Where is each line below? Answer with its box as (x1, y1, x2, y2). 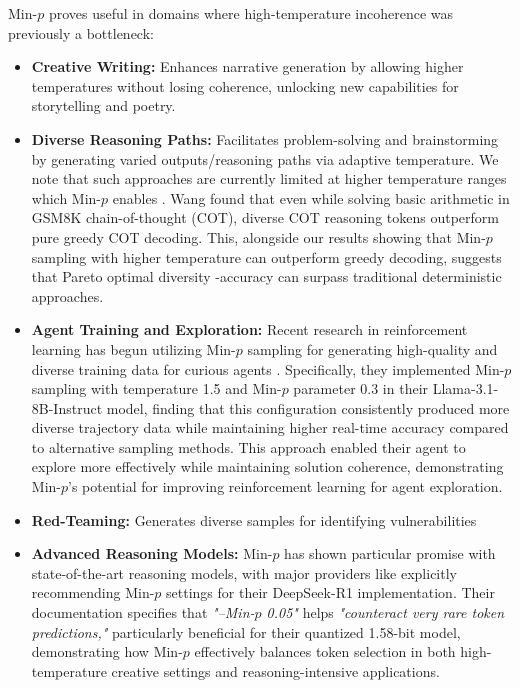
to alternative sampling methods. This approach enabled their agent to (31, 436, 466, 457)
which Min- (31, 187, 102, 208)
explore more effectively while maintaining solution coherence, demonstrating (31, 456, 504, 477)
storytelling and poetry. (31, 95, 176, 116)
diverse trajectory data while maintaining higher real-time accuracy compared (31, 417, 509, 438)
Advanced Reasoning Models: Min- (31, 543, 273, 564)
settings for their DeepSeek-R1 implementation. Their (166, 582, 495, 603)
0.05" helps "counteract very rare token (266, 602, 505, 623)
